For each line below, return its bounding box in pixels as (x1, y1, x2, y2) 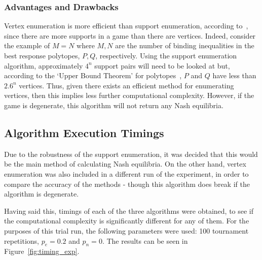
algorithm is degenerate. (4, 188, 79, 199)
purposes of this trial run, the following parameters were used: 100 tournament (4, 225, 249, 236)
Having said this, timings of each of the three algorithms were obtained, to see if (4, 205, 254, 216)
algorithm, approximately (4, 60, 83, 71)
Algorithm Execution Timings (4, 124, 164, 140)
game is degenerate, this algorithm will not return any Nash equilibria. (4, 100, 223, 110)
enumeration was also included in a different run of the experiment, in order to (4, 168, 249, 179)
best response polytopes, (4, 50, 80, 60)
